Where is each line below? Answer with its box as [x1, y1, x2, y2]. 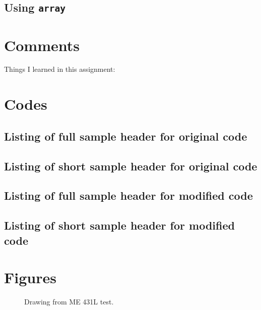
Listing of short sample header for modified [4, 217, 235, 233]
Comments [4, 34, 80, 55]
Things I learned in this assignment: [4, 64, 115, 74]
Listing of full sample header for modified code [4, 188, 253, 203]
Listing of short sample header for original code [4, 158, 257, 173]
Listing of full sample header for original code [4, 128, 247, 144]
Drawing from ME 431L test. [24, 296, 114, 307]
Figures [4, 267, 56, 288]
